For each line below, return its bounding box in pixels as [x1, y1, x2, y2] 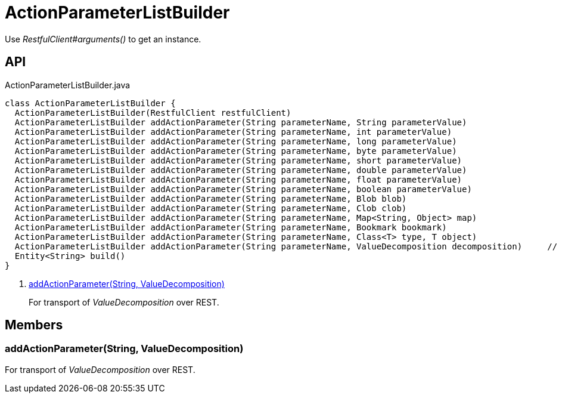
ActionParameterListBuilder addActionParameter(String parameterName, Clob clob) [14, 203, 407, 213]
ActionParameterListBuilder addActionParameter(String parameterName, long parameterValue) [14, 136, 457, 146]
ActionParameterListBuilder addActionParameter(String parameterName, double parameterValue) [14, 165, 467, 175]
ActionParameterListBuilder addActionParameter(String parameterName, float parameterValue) [14, 174, 462, 184]
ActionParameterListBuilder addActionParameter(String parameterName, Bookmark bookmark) [14, 222, 447, 232]
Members [5, 317, 63, 333]
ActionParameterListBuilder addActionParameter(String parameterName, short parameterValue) [14, 155, 462, 165]
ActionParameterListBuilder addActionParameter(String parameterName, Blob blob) [14, 193, 407, 203]
